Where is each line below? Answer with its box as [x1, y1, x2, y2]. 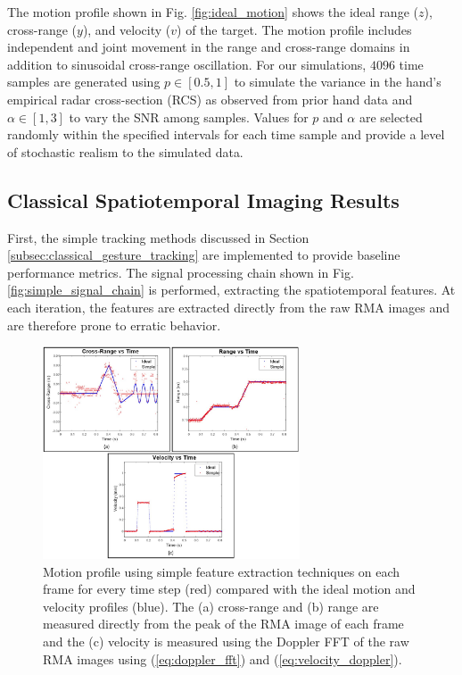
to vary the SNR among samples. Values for [69, 107, 309, 126]
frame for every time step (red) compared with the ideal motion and [43, 579, 416, 598]
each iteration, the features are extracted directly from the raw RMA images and [7, 297, 450, 316]
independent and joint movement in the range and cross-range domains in [7, 37, 410, 56]
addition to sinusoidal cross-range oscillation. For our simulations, [7, 54, 367, 73]
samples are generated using [7, 72, 161, 91]
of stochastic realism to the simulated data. [7, 142, 243, 161]
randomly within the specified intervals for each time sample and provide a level [7, 125, 445, 144]
